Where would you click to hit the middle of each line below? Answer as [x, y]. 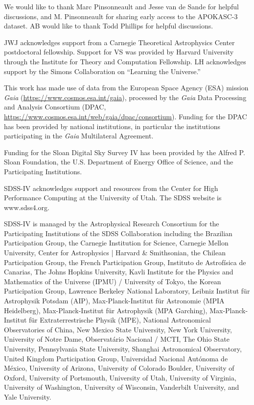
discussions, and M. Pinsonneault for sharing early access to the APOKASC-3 [121, 16]
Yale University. [28, 396]
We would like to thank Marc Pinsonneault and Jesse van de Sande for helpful [121, 6]
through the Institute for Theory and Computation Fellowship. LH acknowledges [125, 61]
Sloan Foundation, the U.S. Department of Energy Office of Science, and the [119, 162]
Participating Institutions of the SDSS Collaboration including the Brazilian [118, 233]
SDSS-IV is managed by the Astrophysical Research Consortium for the [112, 224]
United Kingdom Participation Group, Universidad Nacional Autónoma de [116, 358]
